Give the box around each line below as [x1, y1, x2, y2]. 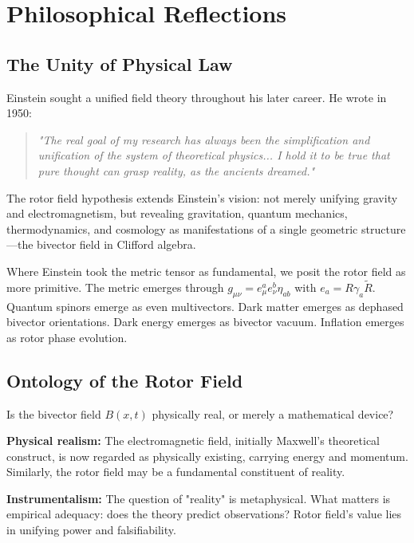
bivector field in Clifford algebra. [37, 236, 196, 253]
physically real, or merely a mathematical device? [152, 405, 394, 422]
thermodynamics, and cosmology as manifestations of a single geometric [6, 220, 358, 237]
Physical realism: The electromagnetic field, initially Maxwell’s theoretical [6, 432, 380, 449]
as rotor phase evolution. [6, 329, 128, 345]
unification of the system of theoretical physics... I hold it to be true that [37, 147, 390, 163]
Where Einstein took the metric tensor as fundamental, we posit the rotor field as [6, 262, 406, 279]
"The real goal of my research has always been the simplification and [37, 131, 370, 148]
